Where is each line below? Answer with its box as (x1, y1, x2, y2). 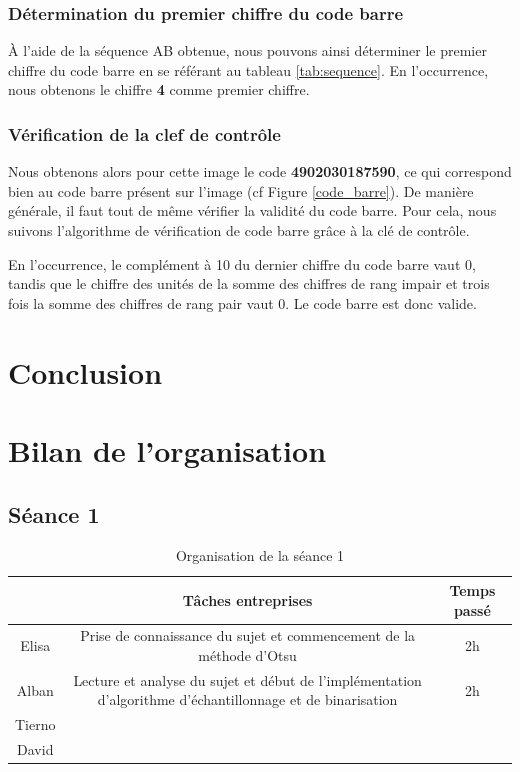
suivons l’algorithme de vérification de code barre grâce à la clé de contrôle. (8, 220, 470, 240)
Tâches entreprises (182, 589, 313, 610)
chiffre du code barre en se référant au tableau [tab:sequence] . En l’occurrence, (8, 59, 489, 80)
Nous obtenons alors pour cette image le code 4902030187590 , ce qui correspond (8, 161, 512, 182)
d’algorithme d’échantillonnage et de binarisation (97, 689, 398, 710)
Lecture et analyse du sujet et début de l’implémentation (73, 669, 422, 690)
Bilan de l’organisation (8, 429, 327, 470)
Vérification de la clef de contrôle (8, 121, 281, 146)
